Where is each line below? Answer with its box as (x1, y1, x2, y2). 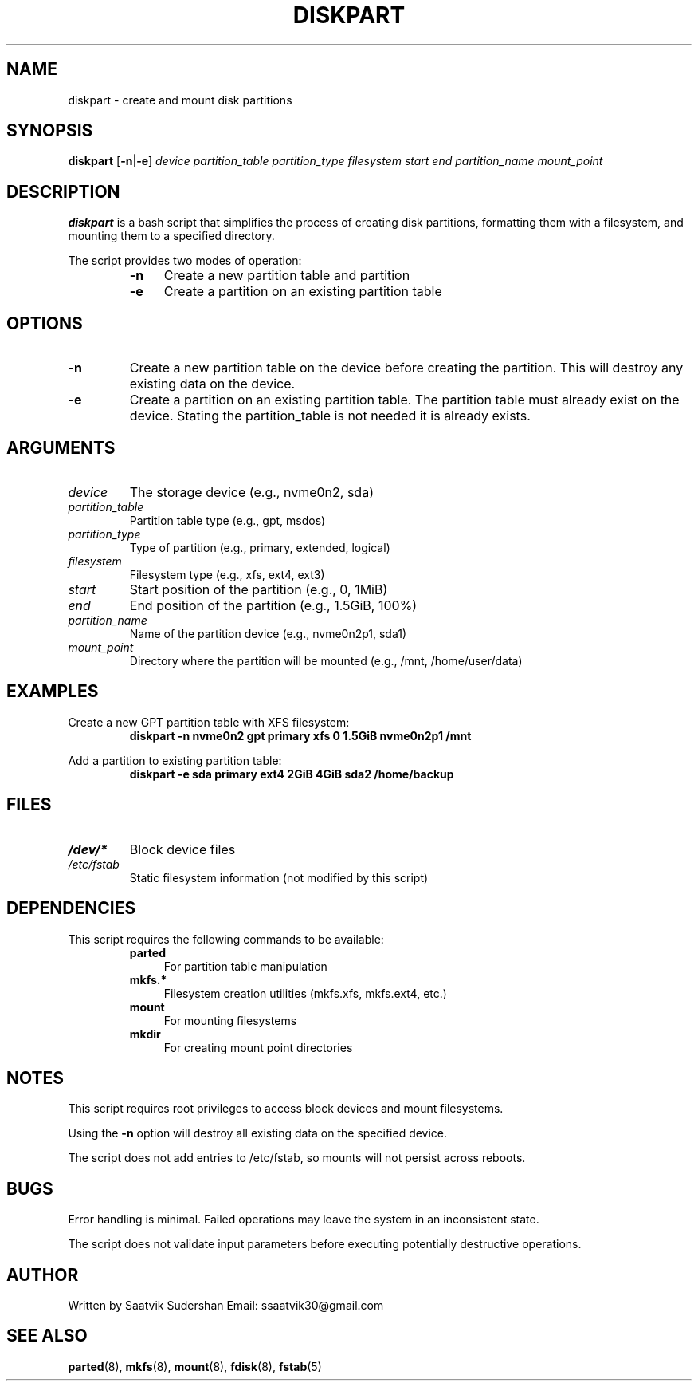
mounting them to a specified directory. (68, 229, 275, 243)
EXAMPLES (6, 681, 99, 702)
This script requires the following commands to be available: (68, 932, 384, 946)
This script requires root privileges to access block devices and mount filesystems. (68, 1101, 504, 1116)
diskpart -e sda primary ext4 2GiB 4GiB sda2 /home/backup (129, 766, 454, 781)
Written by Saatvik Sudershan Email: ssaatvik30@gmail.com (68, 1298, 384, 1313)
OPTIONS (6, 313, 83, 333)
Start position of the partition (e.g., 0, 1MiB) (129, 581, 388, 597)
